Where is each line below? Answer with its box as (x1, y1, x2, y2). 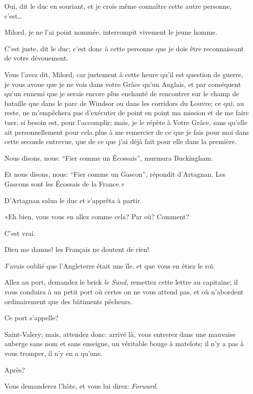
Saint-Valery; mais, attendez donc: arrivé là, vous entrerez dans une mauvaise (4, 329, 236, 339)
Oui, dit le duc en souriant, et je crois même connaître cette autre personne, (4, 1, 232, 11)
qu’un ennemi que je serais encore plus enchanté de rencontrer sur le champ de (4, 88, 239, 99)
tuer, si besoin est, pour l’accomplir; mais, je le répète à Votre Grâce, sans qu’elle (4, 117, 248, 127)
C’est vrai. (4, 228, 36, 238)
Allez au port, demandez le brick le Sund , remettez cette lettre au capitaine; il (4, 277, 238, 287)
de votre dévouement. (4, 53, 69, 63)
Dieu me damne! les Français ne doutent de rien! (4, 244, 149, 254)
